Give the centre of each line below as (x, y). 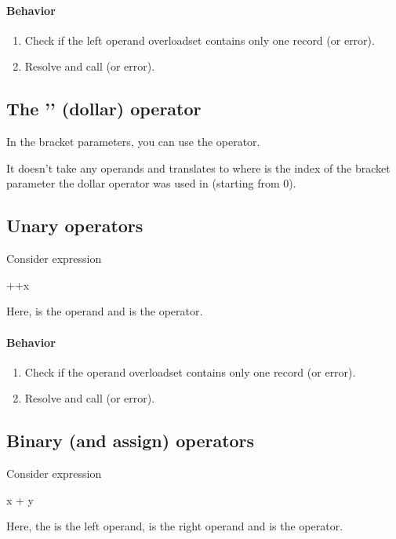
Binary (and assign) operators (131, 441)
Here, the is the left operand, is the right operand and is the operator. (175, 526)
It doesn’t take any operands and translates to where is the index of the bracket (198, 168)
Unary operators (75, 226)
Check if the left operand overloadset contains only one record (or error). (200, 40)
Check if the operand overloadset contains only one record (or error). (190, 371)
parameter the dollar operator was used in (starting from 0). (151, 183)
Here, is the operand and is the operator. (105, 311)
